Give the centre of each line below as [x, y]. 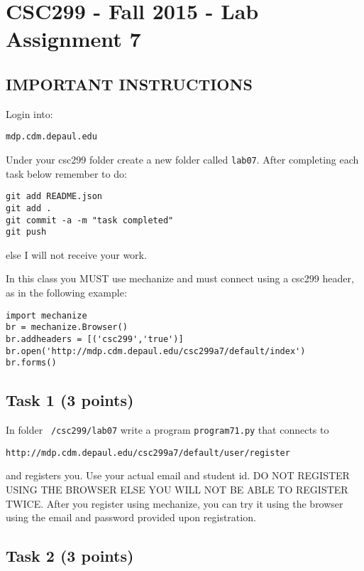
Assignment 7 [73, 39]
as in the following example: [66, 293]
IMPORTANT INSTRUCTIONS [129, 84]
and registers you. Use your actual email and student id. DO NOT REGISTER [178, 475]
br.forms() [31, 363]
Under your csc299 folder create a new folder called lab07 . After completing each [182, 160]
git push [26, 232]
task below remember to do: [66, 173]
